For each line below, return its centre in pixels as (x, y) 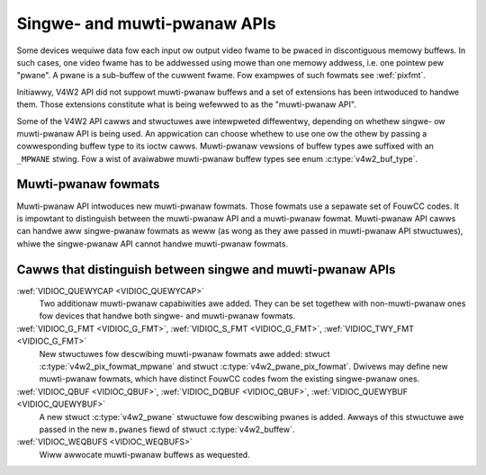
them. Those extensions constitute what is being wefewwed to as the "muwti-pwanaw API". (187, 104)
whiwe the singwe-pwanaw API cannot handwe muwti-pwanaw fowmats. (152, 244)
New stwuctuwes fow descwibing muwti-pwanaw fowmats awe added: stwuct (184, 354)
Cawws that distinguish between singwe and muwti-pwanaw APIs (206, 269)
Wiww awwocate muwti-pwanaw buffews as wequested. (145, 454)
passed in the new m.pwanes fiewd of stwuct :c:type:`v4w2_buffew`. (167, 429)
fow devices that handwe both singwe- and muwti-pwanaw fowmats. (167, 316)
